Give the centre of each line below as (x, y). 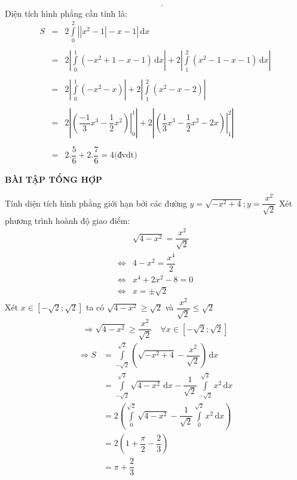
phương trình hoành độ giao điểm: (68, 220)
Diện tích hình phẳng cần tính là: (66, 13)
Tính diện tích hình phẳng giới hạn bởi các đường (96, 203)
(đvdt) (126, 155)
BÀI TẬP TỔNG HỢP (54, 179)
